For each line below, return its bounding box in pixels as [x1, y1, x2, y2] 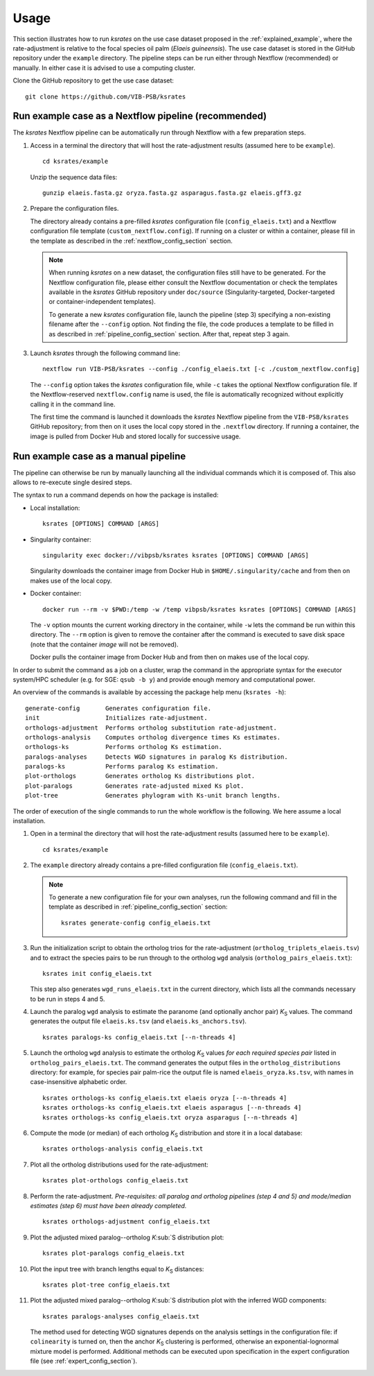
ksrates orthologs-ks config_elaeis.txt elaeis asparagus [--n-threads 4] [42, 1103, 302, 1112]
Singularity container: [30, 535, 91, 544]
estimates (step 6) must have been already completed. [30, 1201, 187, 1210]
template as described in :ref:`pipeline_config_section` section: [48, 902, 228, 911]
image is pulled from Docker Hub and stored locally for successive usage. [30, 432, 241, 440]
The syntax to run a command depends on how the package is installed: [12, 491, 219, 499]
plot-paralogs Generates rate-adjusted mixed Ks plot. [25, 782, 244, 790]
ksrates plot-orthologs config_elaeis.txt [42, 1176, 189, 1185]
